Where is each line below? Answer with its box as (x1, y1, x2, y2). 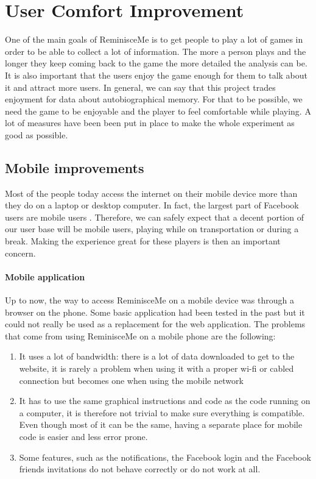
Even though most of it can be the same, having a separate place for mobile (19, 418, 303, 431)
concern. (5, 246, 36, 259)
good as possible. (5, 128, 68, 141)
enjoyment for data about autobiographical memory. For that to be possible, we (5, 93, 303, 105)
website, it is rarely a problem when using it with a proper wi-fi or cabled (19, 362, 294, 374)
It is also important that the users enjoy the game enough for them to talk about (5, 68, 308, 81)
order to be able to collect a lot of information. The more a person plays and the (5, 44, 306, 57)
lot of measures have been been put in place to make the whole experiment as (5, 116, 295, 129)
